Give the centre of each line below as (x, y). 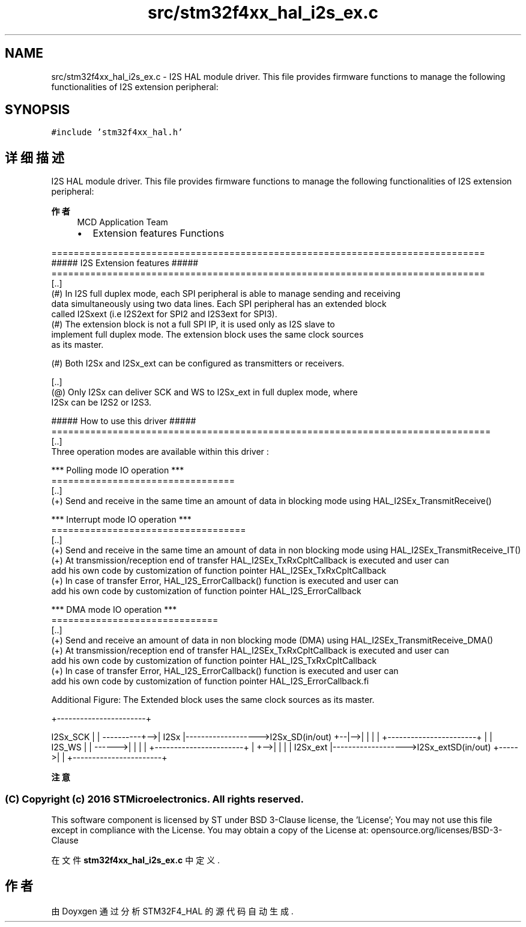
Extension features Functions (159, 233)
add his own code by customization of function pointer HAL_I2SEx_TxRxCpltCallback (219, 571)
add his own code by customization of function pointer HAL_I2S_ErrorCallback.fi (210, 681)
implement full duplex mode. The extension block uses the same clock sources (207, 335)
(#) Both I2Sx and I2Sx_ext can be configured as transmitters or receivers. (198, 363)
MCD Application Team (122, 222)
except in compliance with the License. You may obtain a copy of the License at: (210, 830)
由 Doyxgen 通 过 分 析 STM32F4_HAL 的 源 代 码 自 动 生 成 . (172, 911)
